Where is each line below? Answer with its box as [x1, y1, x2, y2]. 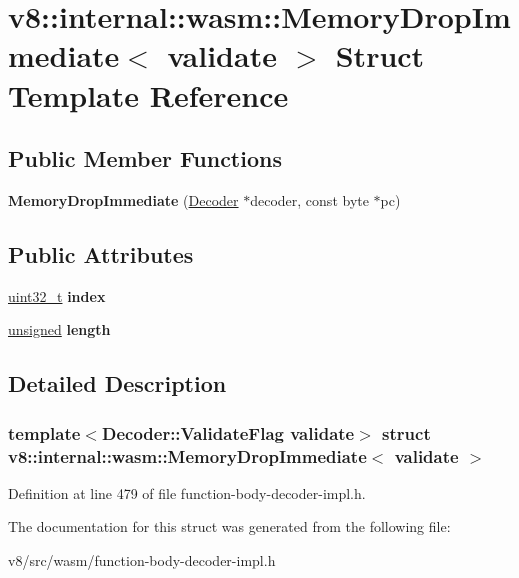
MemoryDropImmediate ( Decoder [8, 189, 239, 210]
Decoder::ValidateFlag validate [101, 420, 355, 445]
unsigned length [8, 319, 111, 340]
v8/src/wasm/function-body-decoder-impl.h [8, 550, 276, 571]
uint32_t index [8, 285, 106, 306]
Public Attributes [8, 238, 194, 269]
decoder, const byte [250, 189, 369, 210]
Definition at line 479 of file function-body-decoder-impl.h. [8, 482, 366, 503]
